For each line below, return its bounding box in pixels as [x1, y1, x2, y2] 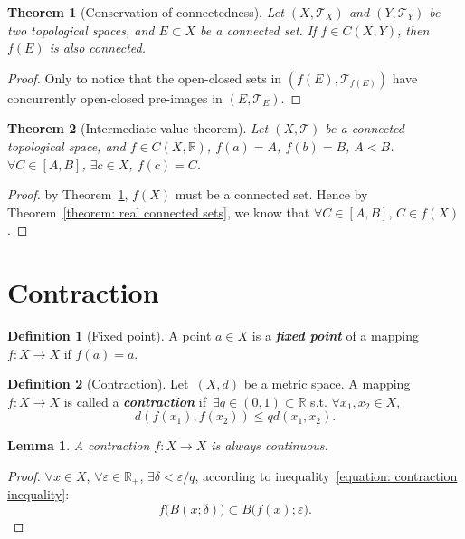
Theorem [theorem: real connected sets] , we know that [7, 202, 310, 221]
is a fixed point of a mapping [251, 326, 419, 345]
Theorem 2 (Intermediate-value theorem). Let [7, 119, 269, 138]
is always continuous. [211, 436, 328, 455]
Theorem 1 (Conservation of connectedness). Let [7, 3, 284, 21]
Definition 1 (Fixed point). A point [7, 326, 212, 345]
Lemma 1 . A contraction [7, 436, 150, 455]
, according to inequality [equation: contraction [195, 467, 458, 486]
